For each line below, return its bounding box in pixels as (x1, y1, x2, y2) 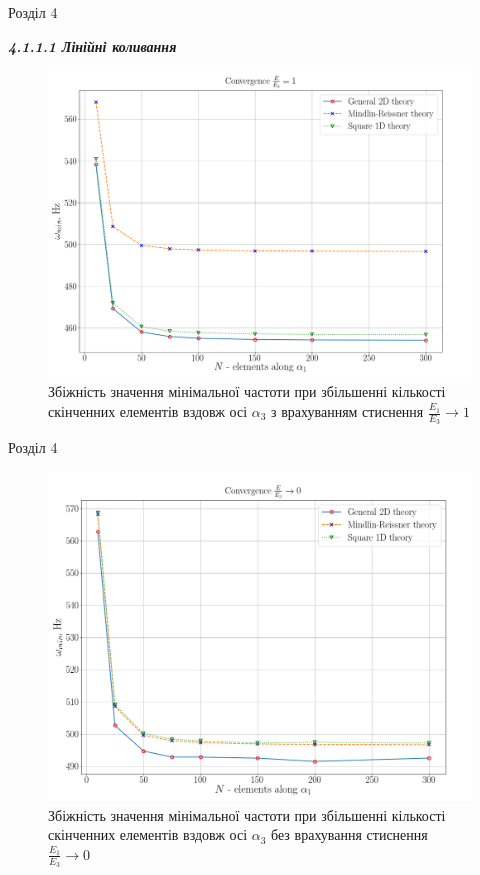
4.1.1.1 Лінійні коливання (8, 35, 177, 56)
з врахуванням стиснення (271, 401, 424, 422)
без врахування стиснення (271, 824, 428, 845)
